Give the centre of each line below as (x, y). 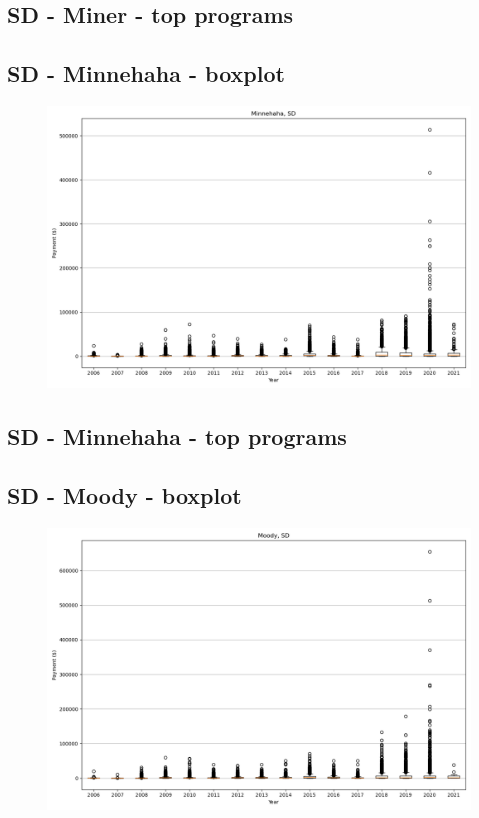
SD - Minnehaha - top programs (177, 436)
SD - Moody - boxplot (124, 495)
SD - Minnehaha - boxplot (146, 73)
